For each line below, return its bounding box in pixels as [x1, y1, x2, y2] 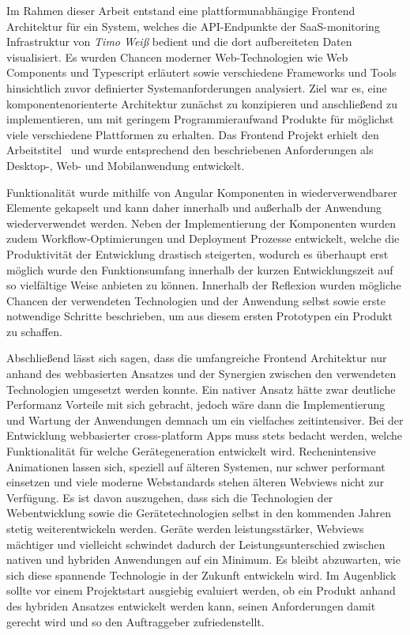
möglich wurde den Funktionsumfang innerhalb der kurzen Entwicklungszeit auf [6, 261, 393, 278]
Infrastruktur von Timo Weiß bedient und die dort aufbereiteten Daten [6, 33, 352, 50]
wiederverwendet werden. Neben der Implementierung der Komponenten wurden [6, 214, 396, 231]
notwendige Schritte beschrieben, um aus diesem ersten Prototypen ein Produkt [6, 308, 393, 324]
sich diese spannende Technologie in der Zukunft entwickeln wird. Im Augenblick [6, 566, 397, 583]
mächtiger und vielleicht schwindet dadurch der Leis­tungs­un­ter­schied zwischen [6, 535, 386, 552]
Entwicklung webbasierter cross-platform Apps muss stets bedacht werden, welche [6, 427, 403, 444]
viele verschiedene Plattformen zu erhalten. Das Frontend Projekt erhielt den [6, 126, 379, 142]
